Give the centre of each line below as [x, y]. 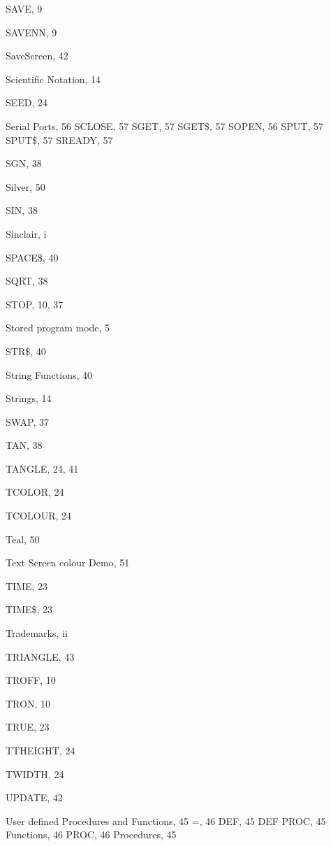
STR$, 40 [26, 351]
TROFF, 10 [31, 680]
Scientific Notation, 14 [53, 79]
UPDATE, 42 [34, 797]
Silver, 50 [25, 186]
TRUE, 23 [28, 727]
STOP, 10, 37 [35, 304]
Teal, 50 [23, 539]
